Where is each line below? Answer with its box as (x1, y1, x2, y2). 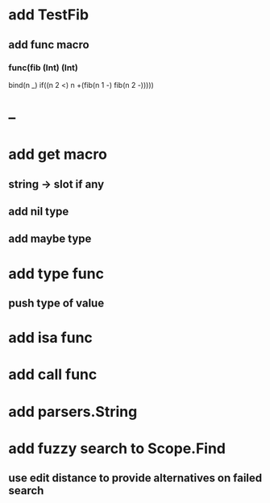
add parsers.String (8, 402, 138, 421)
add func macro (8, 38, 90, 52)
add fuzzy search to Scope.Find (8, 439, 226, 457)
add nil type (8, 205, 69, 218)
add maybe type (8, 232, 92, 246)
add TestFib (8, 6, 89, 24)
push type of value (8, 297, 105, 310)
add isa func (8, 329, 93, 347)
